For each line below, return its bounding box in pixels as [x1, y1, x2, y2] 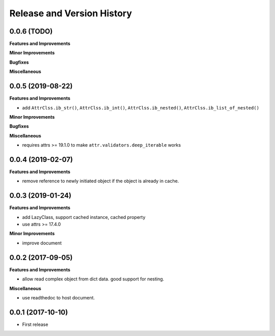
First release [22, 321, 48, 327]
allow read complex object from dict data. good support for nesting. [22, 276, 164, 282]
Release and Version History [9, 8, 132, 19]
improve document [22, 240, 62, 246]
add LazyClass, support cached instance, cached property [22, 214, 146, 220]
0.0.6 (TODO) [9, 27, 53, 36]
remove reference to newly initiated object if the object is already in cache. [22, 178, 179, 184]
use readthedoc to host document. [22, 294, 95, 300]
